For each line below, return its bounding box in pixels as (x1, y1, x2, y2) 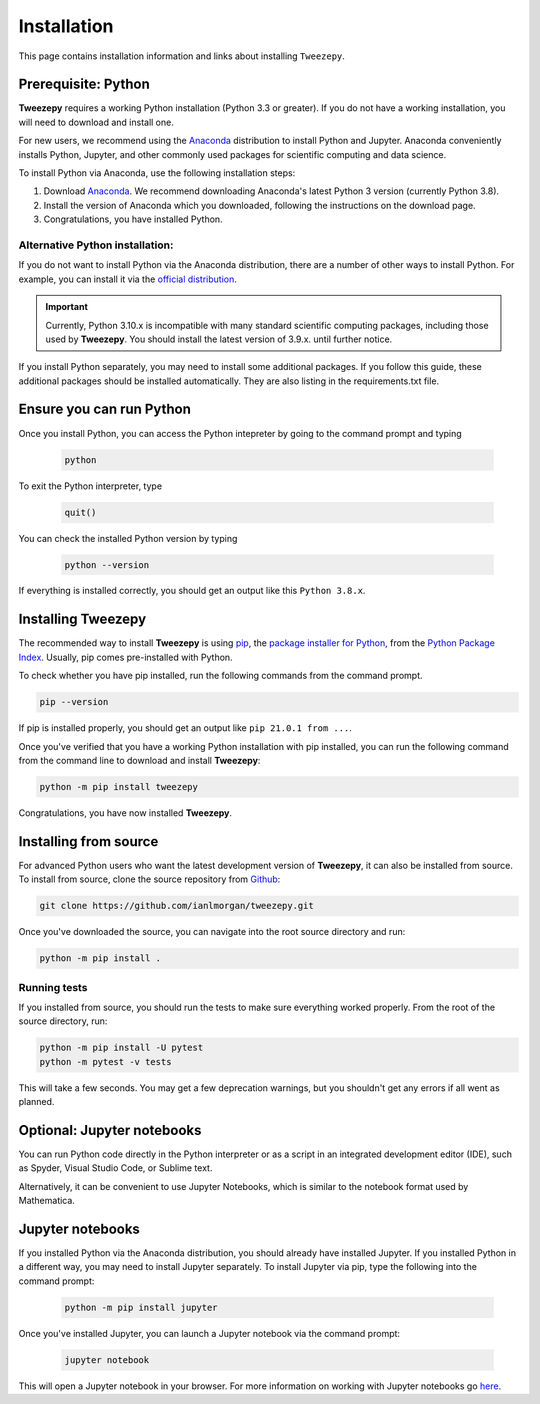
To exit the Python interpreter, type (18, 480, 163, 492)
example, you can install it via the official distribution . (18, 273, 237, 285)
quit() (64, 506, 97, 518)
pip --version (39, 696, 109, 708)
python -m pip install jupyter (64, 1301, 219, 1313)
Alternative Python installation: (18, 238, 174, 252)
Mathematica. (18, 1195, 75, 1207)
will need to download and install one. (18, 116, 174, 128)
